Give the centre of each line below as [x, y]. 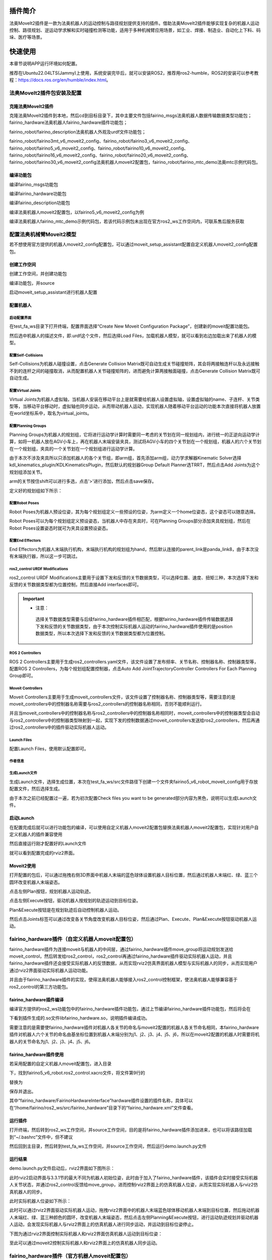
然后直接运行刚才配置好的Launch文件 [48, 844]
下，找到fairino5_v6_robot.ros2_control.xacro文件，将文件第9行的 [77, 1073]
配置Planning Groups [28, 426]
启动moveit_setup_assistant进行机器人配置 [53, 292]
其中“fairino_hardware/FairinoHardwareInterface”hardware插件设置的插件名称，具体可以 [101, 1101]
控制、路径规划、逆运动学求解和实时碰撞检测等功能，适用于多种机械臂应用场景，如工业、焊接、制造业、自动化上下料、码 [135, 30]
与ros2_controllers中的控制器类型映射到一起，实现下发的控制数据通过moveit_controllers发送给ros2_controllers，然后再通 [134, 720]
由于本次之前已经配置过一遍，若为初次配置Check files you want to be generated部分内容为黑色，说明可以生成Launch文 [133, 798]
